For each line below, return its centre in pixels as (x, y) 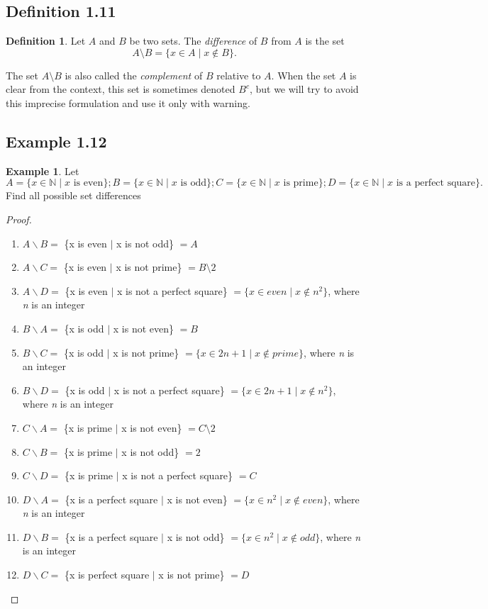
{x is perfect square (107, 575)
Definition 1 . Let (46, 41)
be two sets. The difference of (193, 41)
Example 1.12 (56, 141)
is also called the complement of (134, 75)
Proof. (19, 219)
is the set (325, 41)
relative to (239, 75)
